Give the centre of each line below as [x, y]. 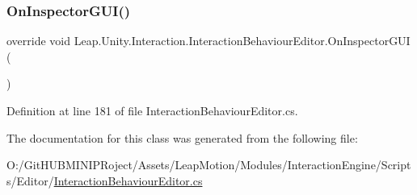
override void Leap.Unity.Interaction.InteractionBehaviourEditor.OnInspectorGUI [208, 41]
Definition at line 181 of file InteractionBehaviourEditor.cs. [152, 110]
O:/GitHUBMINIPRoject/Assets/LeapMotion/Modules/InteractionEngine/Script [209, 165]
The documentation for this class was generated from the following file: [182, 137]
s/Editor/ [30, 180]
